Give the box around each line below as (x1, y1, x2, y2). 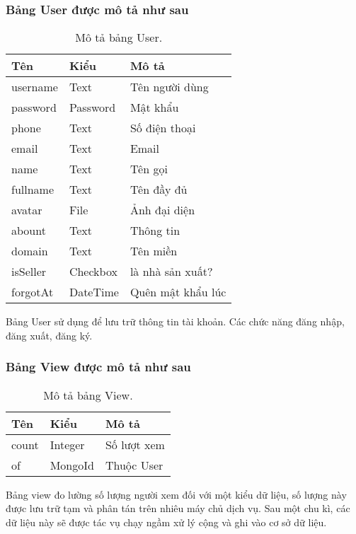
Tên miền (130, 243, 178, 260)
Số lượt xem (105, 436, 165, 453)
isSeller (11, 263, 47, 280)
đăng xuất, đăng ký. (6, 327, 93, 342)
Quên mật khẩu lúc (130, 284, 226, 301)
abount (11, 222, 46, 239)
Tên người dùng (130, 79, 209, 95)
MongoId (50, 456, 94, 473)
